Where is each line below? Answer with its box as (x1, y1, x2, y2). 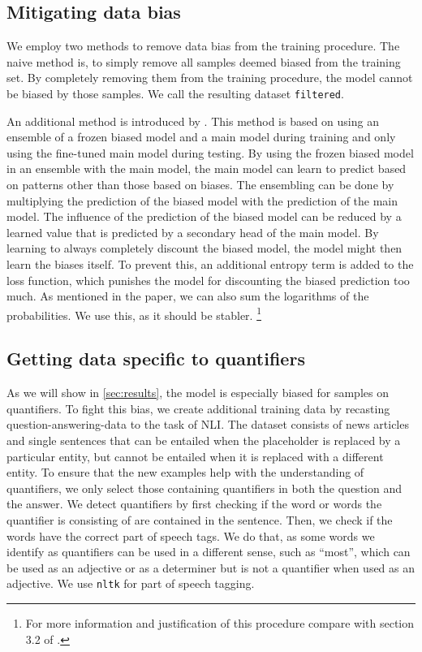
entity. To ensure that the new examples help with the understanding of (6, 464, 364, 481)
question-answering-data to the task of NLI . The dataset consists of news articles (6, 416, 409, 433)
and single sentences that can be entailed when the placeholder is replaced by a (6, 432, 401, 448)
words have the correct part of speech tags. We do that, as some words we (6, 527, 375, 544)
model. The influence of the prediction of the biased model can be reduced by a (6, 208, 402, 225)
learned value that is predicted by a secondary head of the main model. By (6, 223, 379, 240)
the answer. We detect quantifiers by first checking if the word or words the (6, 495, 382, 512)
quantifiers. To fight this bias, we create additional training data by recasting (6, 399, 390, 417)
